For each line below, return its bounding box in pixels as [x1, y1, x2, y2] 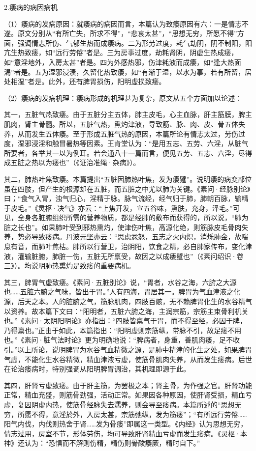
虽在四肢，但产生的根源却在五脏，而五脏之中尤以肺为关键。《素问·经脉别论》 [4, 183, 251, 194]
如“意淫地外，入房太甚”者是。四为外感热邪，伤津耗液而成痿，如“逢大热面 [4, 56, 241, 67]
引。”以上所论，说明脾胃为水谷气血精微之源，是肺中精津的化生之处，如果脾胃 [4, 344, 252, 354]
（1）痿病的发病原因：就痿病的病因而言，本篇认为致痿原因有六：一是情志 [4, 18, 242, 28]
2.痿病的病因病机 [4, 2, 58, 12]
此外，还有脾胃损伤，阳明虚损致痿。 [48, 76, 166, 86]
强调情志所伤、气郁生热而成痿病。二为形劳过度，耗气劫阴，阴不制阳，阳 [17, 37, 252, 48]
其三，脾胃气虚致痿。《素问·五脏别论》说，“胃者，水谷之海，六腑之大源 [4, 277, 237, 287]
